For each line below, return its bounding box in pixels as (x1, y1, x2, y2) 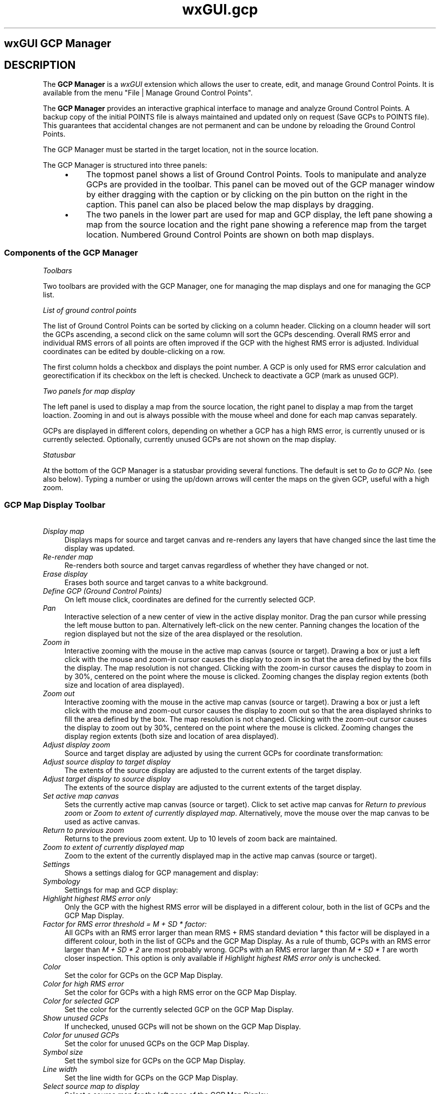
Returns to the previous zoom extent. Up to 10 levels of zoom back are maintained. (64, 834, 338, 843)
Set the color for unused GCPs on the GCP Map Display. (64, 1039, 250, 1048)
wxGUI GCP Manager (4, 37, 112, 50)
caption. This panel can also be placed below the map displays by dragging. (86, 199, 374, 210)
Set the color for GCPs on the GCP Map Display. (64, 970, 223, 979)
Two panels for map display (43, 386, 135, 395)
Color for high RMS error (43, 979, 124, 988)
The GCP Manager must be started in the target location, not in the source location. (43, 145, 318, 154)
